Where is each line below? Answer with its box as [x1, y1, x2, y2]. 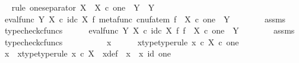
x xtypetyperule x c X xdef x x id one [4, 47, 171, 59]
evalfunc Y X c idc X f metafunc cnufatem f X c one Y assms [4, 12, 286, 25]
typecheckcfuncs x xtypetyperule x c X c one [4, 35, 239, 48]
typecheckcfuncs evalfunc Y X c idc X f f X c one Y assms [4, 24, 295, 37]
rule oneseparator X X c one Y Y [11, 1, 155, 13]
